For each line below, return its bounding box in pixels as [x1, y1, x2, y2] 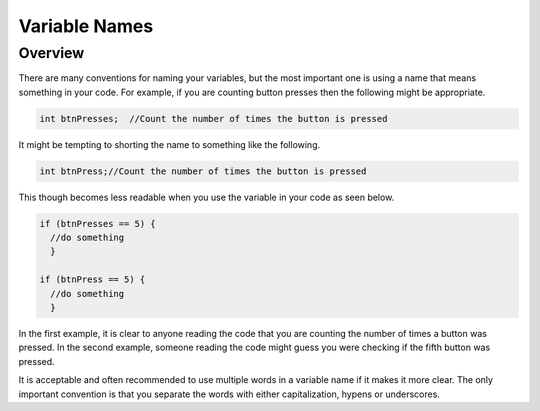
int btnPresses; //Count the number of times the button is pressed [39, 113, 388, 124]
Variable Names [18, 15, 154, 37]
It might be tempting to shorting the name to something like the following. [18, 138, 321, 150]
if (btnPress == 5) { [39, 274, 146, 285]
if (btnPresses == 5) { [39, 218, 157, 229]
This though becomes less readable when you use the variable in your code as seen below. [18, 191, 395, 203]
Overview [18, 44, 85, 62]
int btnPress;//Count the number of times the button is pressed [39, 165, 367, 177]
